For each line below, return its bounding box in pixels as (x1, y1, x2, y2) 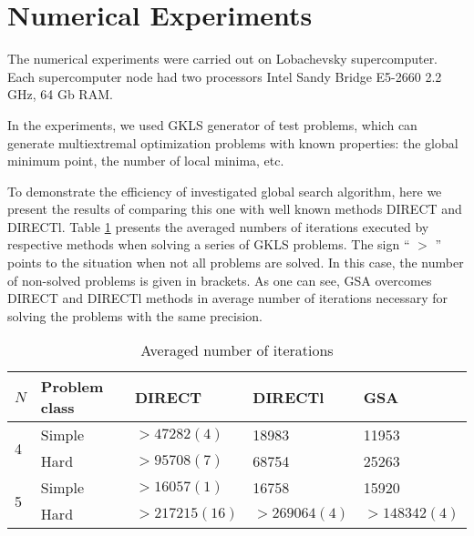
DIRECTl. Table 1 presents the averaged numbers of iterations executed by (7, 217, 429, 236)
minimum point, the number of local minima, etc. (7, 151, 284, 170)
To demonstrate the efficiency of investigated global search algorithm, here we (7, 181, 442, 200)
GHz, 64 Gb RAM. (7, 85, 113, 104)
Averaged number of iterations (140, 339, 334, 361)
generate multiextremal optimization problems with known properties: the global (7, 133, 459, 152)
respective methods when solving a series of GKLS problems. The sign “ (7, 235, 410, 254)
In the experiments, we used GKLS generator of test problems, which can (7, 115, 417, 134)
